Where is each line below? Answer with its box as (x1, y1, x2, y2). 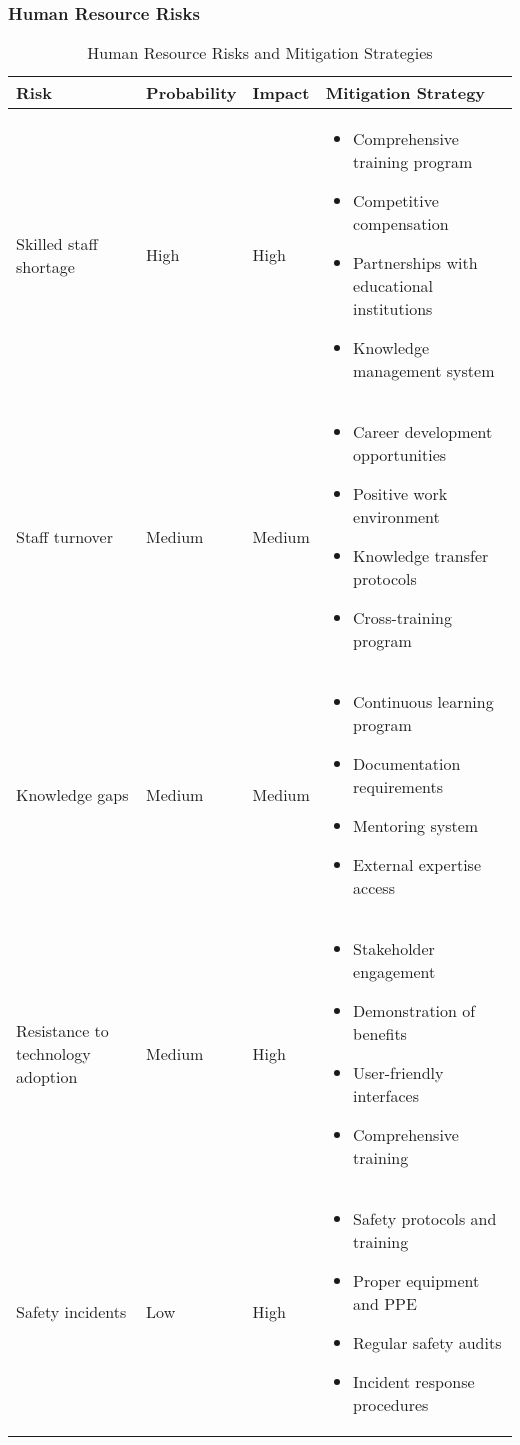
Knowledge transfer (353, 544, 489, 568)
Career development (353, 420, 493, 444)
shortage (16, 254, 75, 278)
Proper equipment (353, 1269, 480, 1293)
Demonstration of (353, 999, 476, 1023)
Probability (146, 81, 237, 105)
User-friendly (353, 1061, 444, 1085)
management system (353, 359, 495, 383)
